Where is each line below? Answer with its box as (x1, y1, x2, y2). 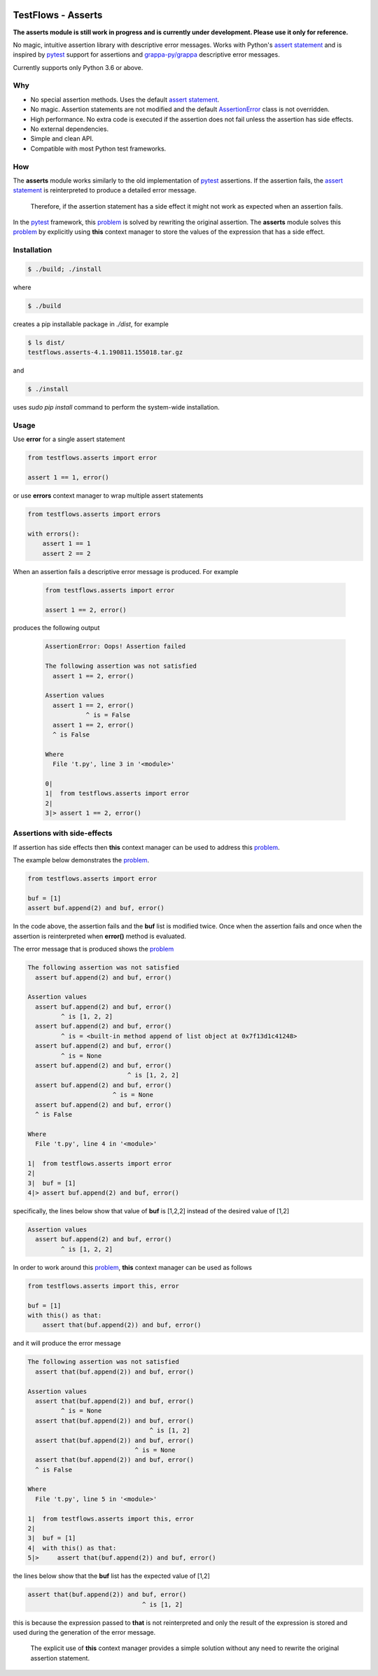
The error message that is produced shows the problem (13, 945, 174, 954)
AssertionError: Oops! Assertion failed (45, 643, 185, 650)
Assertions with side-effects (13, 828, 113, 838)
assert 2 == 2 (42, 550, 91, 557)
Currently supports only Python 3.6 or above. (13, 63, 143, 71)
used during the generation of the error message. (13, 1628, 156, 1636)
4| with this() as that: (27, 1544, 117, 1552)
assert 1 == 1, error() (27, 473, 110, 482)
